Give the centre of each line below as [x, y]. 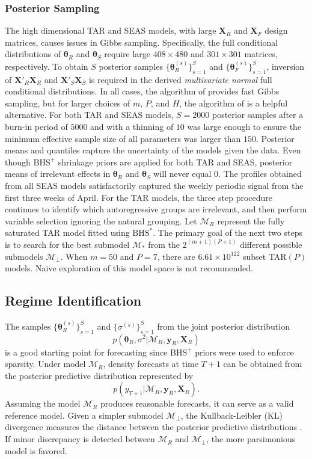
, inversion [286, 66]
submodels [24, 256]
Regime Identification [73, 300]
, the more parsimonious [251, 439]
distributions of [33, 54]
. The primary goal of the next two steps [228, 233]
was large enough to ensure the [244, 126]
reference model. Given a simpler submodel [84, 415]
